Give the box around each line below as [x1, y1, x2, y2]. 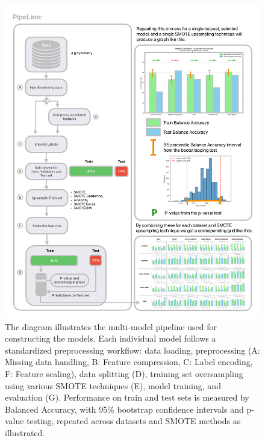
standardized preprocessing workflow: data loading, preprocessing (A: [5, 343, 260, 356]
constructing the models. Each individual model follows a [5, 332, 216, 345]
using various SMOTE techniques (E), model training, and [5, 379, 221, 392]
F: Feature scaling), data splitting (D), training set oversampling [5, 367, 243, 380]
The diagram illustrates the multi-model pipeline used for [5, 320, 217, 333]
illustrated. [5, 426, 45, 439]
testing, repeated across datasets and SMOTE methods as [26, 414, 241, 427]
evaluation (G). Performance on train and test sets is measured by [5, 391, 249, 404]
